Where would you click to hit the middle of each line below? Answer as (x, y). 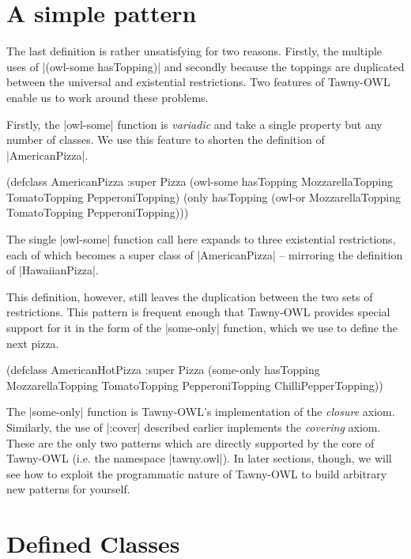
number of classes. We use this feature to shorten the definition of (166, 140)
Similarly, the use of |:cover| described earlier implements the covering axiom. (194, 427)
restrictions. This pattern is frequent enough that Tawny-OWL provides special (198, 312)
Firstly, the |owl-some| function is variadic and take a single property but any (194, 124)
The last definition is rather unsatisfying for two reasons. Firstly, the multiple (194, 51)
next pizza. (33, 343)
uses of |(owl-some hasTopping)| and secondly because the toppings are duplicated (205, 66)
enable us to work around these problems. (107, 97)
